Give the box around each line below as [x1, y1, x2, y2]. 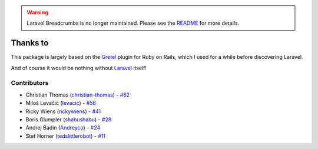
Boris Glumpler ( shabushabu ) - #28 [25, 116, 112, 123]
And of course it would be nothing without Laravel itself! [11, 64, 147, 71]
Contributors [11, 79, 49, 87]
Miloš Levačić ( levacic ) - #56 [25, 100, 97, 107]
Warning [26, 9, 48, 16]
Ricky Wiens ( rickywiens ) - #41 [25, 108, 101, 115]
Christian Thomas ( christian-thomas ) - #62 [25, 91, 130, 98]
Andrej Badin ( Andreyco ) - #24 [25, 124, 101, 131]
